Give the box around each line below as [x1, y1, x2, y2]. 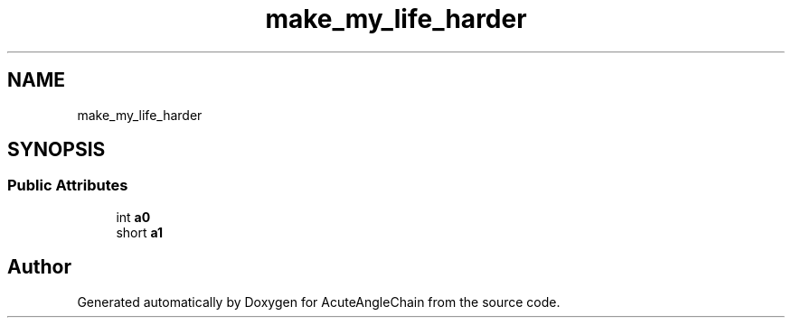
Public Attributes [7, 176, 128, 195]
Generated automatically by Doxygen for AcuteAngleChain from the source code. [77, 293, 561, 310]
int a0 [116, 209, 151, 225]
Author [7, 255, 71, 279]
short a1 [116, 224, 164, 240]
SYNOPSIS [7, 138, 106, 162]
